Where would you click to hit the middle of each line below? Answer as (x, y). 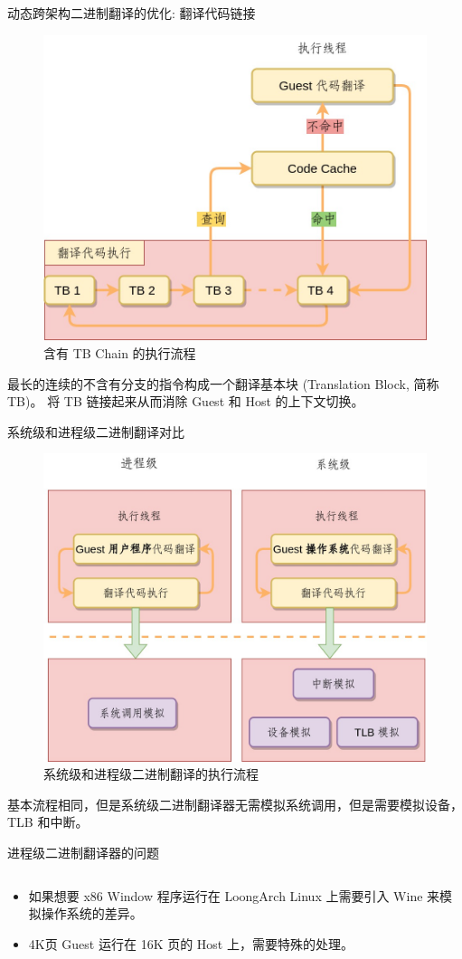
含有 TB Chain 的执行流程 (120, 352)
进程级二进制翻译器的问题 (83, 853)
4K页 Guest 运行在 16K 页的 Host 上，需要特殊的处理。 (191, 943)
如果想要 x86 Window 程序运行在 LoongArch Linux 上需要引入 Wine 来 (234, 895)
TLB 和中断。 (48, 822)
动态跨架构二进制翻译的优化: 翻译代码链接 (132, 13)
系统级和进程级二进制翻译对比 (96, 431)
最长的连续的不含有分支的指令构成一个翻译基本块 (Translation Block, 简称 (223, 383)
